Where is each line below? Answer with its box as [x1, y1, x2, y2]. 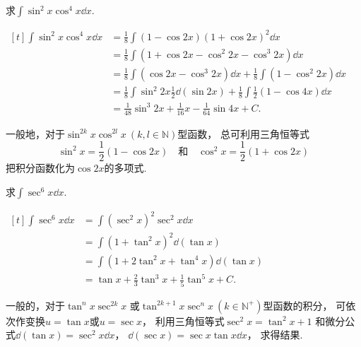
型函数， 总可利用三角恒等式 [177, 126, 310, 141]
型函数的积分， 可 [263, 298, 346, 312]
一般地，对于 [6, 126, 65, 141]
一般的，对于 [6, 298, 65, 312]
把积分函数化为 [6, 160, 75, 175]
